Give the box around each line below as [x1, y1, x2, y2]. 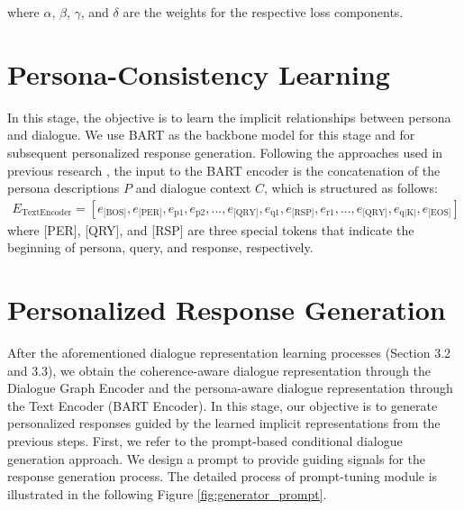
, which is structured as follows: [263, 178, 438, 197]
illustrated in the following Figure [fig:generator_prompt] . [7, 484, 327, 503]
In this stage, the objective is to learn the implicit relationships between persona [7, 107, 451, 126]
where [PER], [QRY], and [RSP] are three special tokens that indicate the [7, 220, 414, 239]
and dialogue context [135, 178, 251, 197]
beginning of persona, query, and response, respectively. [7, 238, 314, 257]
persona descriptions [7, 178, 120, 197]
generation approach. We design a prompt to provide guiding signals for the [7, 449, 426, 468]
